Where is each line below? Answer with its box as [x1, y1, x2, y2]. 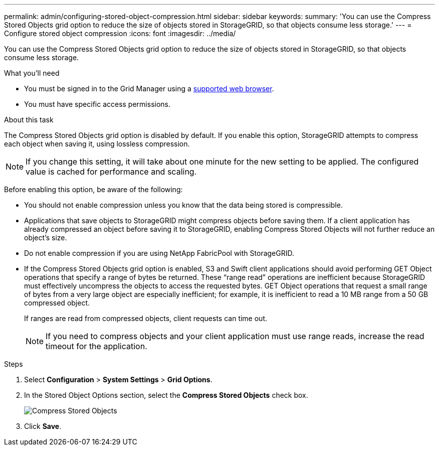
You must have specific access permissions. [24, 100, 171, 108]
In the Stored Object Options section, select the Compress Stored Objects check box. [24, 391, 308, 399]
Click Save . [24, 422, 62, 430]
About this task [4, 115, 54, 124]
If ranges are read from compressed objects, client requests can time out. [24, 314, 268, 323]
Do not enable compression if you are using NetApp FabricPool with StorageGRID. [24, 249, 294, 257]
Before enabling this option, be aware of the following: [4, 185, 183, 194]
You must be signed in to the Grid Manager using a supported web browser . [24, 84, 274, 93]
